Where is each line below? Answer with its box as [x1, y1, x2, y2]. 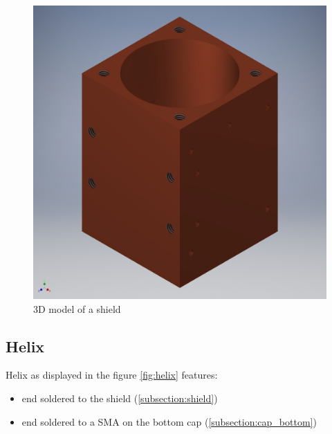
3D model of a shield [33, 301, 121, 316]
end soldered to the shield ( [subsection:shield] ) [21, 390, 218, 405]
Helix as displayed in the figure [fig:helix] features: [6, 368, 218, 382]
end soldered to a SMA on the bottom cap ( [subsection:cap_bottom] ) [21, 414, 317, 428]
